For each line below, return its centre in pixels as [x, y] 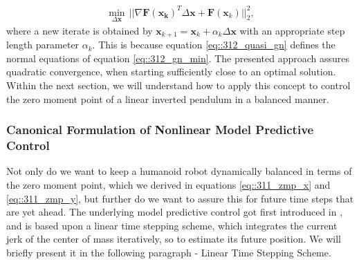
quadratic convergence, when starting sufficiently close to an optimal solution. [171, 72]
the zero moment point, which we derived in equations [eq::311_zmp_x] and [168, 184]
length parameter [43, 45]
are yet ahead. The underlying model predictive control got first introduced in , [175, 212]
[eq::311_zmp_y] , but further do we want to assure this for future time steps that [180, 198]
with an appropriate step [292, 30]
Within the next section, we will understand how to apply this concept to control [178, 85]
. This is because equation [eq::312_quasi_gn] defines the [214, 45]
